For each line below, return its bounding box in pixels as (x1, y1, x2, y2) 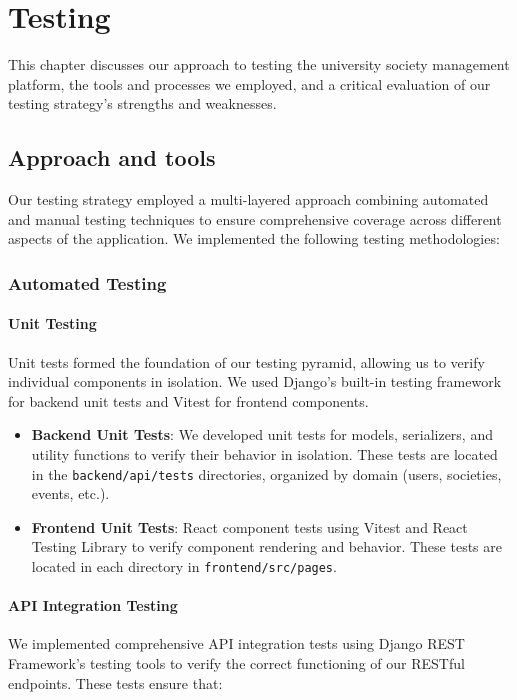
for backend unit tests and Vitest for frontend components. (8, 390, 369, 411)
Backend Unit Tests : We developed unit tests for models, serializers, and (31, 424, 493, 445)
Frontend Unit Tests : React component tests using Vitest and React (31, 516, 468, 537)
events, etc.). (31, 483, 110, 504)
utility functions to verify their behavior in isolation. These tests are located (31, 443, 498, 464)
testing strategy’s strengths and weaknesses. (8, 93, 277, 114)
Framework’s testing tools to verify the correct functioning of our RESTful (8, 652, 465, 673)
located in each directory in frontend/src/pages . (31, 555, 337, 576)
